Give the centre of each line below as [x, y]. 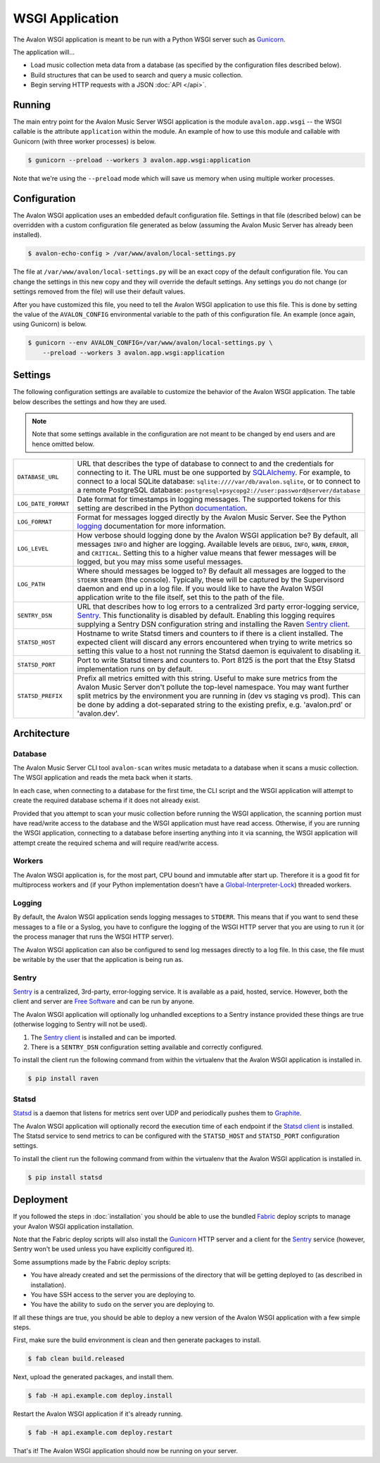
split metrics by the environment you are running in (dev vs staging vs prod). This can [219, 696]
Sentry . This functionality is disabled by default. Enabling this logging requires [206, 616]
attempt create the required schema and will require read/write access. [116, 843]
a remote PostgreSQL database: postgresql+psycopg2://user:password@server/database [218, 490]
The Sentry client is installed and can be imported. [104, 1037]
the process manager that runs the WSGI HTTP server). [93, 937]
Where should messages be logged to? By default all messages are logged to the [211, 571]
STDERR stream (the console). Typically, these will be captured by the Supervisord [210, 580]
